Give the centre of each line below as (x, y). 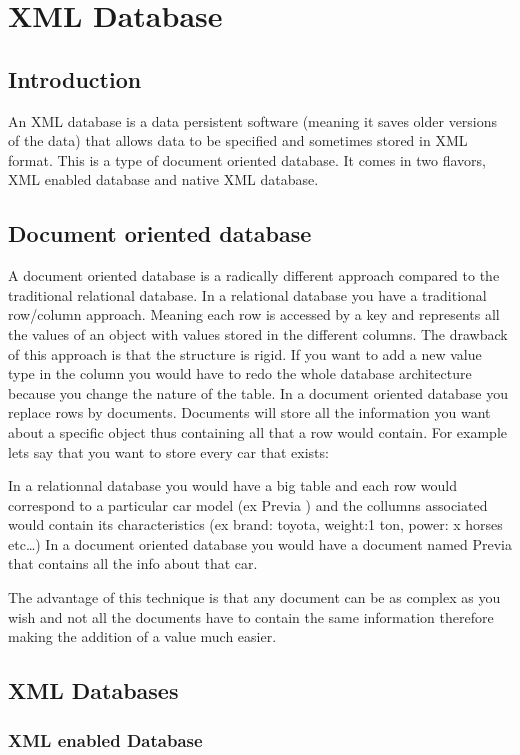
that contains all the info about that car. (133, 563)
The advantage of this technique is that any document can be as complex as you (254, 597)
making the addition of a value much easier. (142, 636)
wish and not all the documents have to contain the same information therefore (251, 616)
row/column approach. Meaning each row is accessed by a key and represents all (254, 314)
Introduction (75, 78)
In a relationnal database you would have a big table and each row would (232, 485)
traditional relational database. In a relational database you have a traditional (247, 294)
